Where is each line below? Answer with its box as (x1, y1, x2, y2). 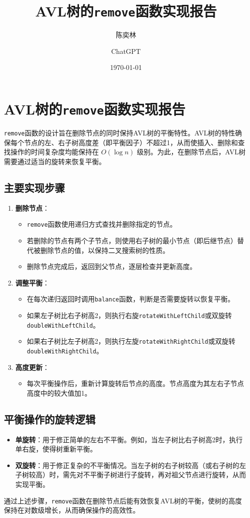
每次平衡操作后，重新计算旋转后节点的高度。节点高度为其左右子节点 (27, 378, 244, 388)
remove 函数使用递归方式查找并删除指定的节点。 (27, 219, 177, 229)
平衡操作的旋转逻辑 (4, 411, 95, 426)
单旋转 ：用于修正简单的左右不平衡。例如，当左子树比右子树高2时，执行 (15, 434, 243, 444)
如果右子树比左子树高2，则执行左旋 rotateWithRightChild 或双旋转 (27, 336, 235, 346)
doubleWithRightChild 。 (27, 345, 103, 355)
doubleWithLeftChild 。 (27, 319, 100, 330)
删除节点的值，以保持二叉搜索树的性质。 (40, 245, 170, 255)
